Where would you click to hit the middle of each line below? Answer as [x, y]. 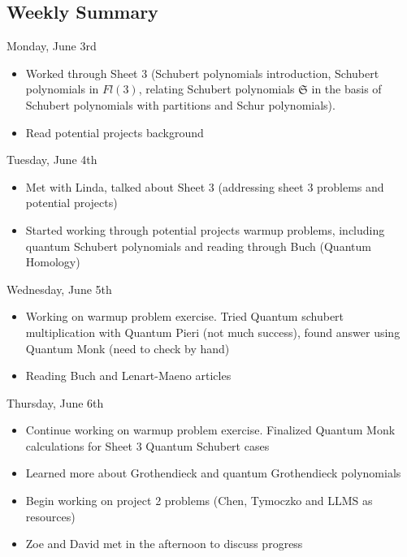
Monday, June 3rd [52, 46]
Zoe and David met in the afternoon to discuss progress [164, 544]
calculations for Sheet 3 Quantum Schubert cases [147, 445]
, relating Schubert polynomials [216, 89]
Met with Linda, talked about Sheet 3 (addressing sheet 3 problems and [205, 186]
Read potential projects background [115, 132]
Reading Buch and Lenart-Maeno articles [128, 376]
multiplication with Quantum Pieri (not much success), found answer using [213, 332]
